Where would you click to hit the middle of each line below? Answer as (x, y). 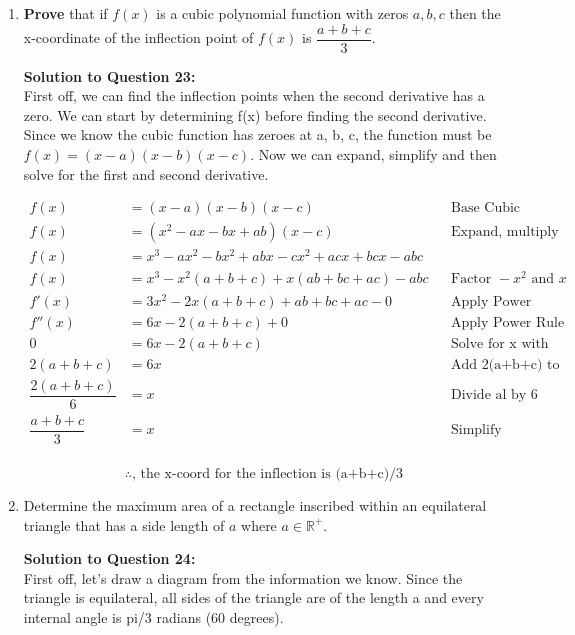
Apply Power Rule (507, 322)
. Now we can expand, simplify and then (373, 154)
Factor (471, 279)
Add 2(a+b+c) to (505, 364)
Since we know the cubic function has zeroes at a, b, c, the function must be (257, 134)
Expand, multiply (504, 232)
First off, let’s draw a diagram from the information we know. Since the (243, 577)
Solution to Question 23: (109, 75)
